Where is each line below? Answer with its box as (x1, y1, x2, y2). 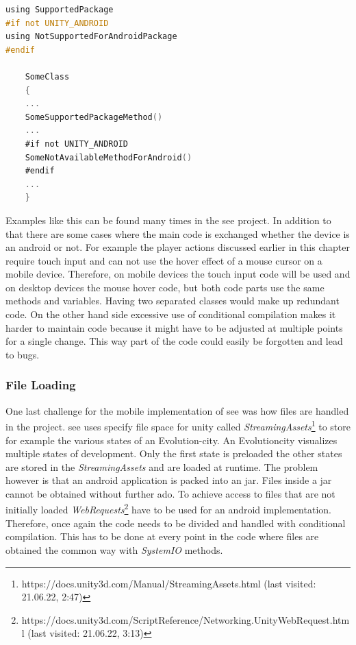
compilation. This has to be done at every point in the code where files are (5, 529, 319, 544)
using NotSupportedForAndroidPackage (5, 32, 177, 42)
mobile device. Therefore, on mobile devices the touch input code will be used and (5, 267, 351, 281)
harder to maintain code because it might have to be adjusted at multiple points (5, 320, 343, 334)
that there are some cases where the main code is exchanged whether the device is (5, 226, 350, 241)
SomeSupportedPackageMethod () (25, 112, 163, 122)
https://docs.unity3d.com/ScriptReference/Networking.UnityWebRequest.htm (21, 612, 350, 626)
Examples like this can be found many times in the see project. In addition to (5, 212, 331, 227)
